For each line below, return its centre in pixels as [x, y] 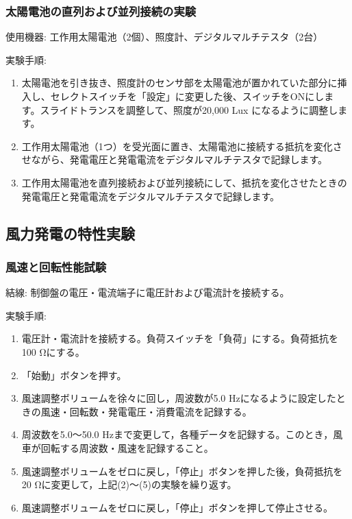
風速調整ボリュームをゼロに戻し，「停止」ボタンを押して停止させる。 [177, 507]
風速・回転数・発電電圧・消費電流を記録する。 [146, 411]
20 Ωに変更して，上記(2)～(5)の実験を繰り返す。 [129, 484]
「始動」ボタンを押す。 [74, 375]
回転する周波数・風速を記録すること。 [127, 447]
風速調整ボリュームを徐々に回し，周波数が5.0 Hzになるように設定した [179, 398]
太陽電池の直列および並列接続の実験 [101, 11]
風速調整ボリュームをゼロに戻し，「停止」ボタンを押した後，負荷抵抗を [182, 471]
